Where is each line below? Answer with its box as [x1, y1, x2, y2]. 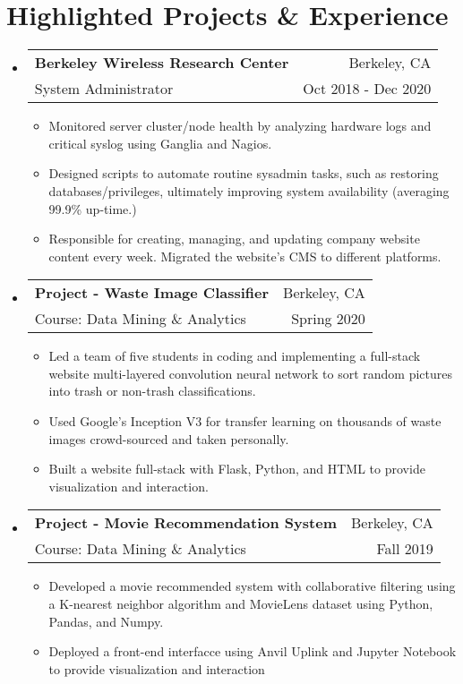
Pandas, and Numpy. [48, 611, 164, 630]
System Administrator [34, 78, 174, 99]
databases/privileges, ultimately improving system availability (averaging [48, 181, 450, 200]
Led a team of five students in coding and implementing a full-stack [48, 346, 421, 365]
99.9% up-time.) [48, 199, 137, 218]
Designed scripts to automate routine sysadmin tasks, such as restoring [48, 164, 439, 183]
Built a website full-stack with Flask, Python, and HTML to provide [48, 459, 425, 478]
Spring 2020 [291, 308, 365, 329]
